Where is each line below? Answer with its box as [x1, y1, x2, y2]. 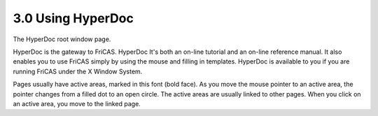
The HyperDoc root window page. [13, 35, 111, 43]
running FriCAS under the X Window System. [13, 67, 143, 75]
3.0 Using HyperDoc [13, 10, 134, 26]
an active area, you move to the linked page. [13, 99, 141, 108]
